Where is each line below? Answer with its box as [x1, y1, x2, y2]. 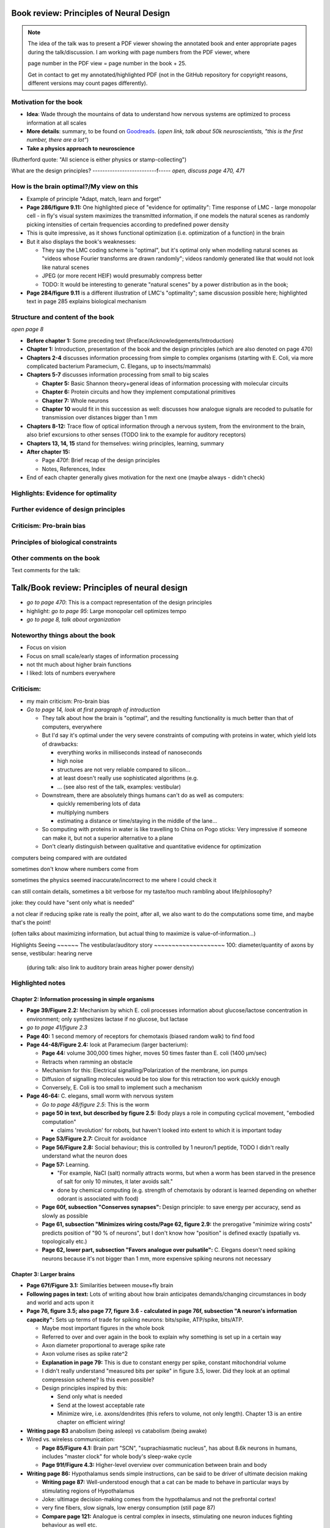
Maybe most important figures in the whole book [42, 1324, 165, 1332]
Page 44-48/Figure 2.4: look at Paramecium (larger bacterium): [26, 1041, 189, 1048]
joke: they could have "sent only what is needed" [11, 899, 135, 906]
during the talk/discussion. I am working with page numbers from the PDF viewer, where [28, 48, 251, 56]
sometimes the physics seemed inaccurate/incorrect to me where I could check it [11, 876, 217, 884]
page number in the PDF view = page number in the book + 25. [28, 60, 186, 67]
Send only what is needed [57, 1393, 123, 1400]
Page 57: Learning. [42, 1161, 90, 1168]
